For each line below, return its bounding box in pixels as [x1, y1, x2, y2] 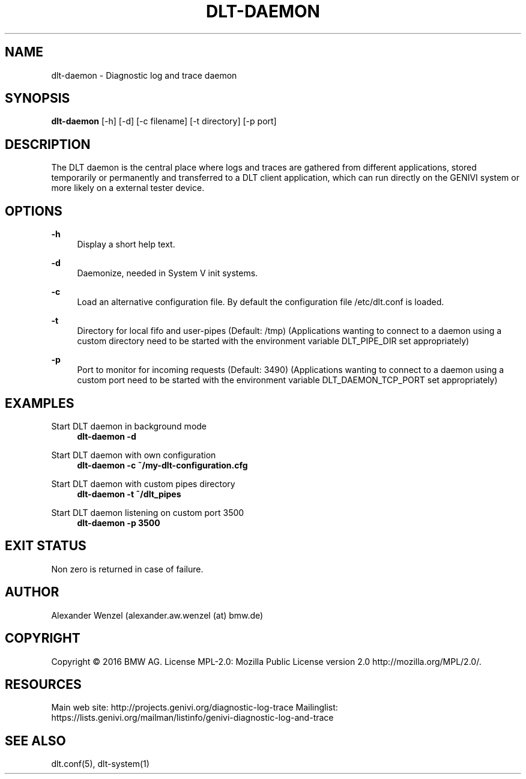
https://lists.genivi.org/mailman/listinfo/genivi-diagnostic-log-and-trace [51, 712, 334, 723]
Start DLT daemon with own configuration [51, 449, 216, 460]
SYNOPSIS [5, 91, 70, 106]
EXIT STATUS [5, 538, 86, 554]
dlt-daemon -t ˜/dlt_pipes [77, 488, 181, 499]
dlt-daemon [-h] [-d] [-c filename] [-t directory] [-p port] [51, 116, 277, 127]
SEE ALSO [5, 733, 66, 748]
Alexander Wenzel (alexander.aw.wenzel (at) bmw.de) [51, 610, 264, 620]
